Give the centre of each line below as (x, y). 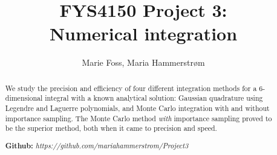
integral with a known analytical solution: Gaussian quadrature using (154, 98)
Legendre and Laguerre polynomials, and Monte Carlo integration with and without (137, 108)
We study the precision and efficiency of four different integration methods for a (131, 88)
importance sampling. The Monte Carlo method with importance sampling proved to (138, 118)
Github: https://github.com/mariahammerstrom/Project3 (97, 145)
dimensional (24, 98)
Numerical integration (143, 33)
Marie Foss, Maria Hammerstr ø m (143, 62)
